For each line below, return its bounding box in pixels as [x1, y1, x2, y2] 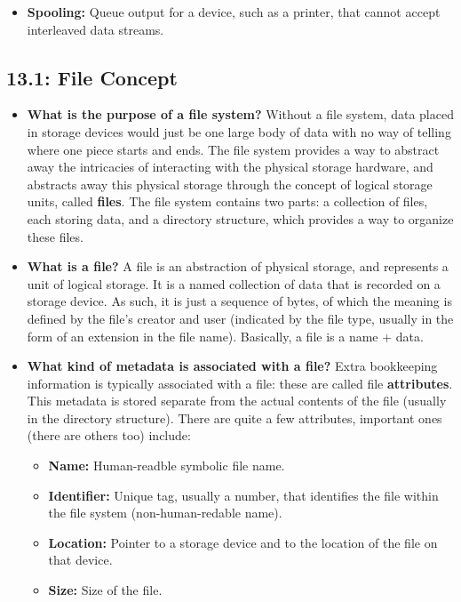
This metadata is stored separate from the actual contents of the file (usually [27, 391, 447, 410]
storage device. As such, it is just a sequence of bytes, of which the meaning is [27, 292, 452, 310]
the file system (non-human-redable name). [48, 503, 282, 522]
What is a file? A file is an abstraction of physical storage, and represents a [27, 257, 449, 276]
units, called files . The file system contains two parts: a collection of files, [27, 192, 428, 211]
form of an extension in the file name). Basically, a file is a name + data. [27, 326, 424, 345]
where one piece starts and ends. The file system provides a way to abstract [27, 140, 440, 158]
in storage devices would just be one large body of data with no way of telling [27, 122, 451, 140]
